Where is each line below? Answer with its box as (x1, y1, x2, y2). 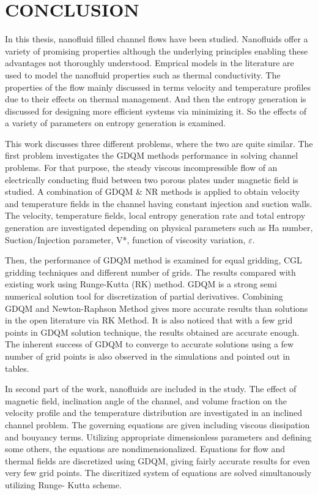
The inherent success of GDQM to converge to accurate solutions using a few (5, 338, 294, 350)
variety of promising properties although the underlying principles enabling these (5, 44, 308, 57)
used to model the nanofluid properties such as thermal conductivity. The (5, 68, 281, 81)
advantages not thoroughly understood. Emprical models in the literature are (5, 56, 294, 69)
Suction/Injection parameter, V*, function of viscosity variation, (5, 233, 246, 246)
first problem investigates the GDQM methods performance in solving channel (5, 149, 298, 162)
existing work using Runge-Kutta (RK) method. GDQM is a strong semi (5, 278, 277, 290)
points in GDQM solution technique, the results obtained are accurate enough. (5, 325, 300, 338)
